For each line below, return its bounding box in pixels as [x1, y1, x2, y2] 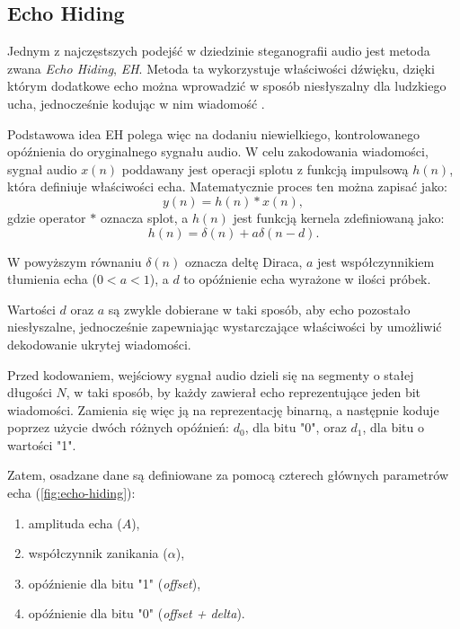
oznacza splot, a [100, 208, 189, 226]
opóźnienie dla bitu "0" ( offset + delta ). [28, 604, 245, 623]
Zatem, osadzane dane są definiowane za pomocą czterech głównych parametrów [7, 465, 449, 484]
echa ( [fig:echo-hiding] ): [7, 483, 136, 502]
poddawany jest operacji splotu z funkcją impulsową [121, 159, 409, 178]
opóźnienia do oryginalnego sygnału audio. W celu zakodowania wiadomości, [7, 142, 429, 161]
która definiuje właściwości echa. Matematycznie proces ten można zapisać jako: [7, 177, 447, 196]
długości [7, 383, 52, 402]
